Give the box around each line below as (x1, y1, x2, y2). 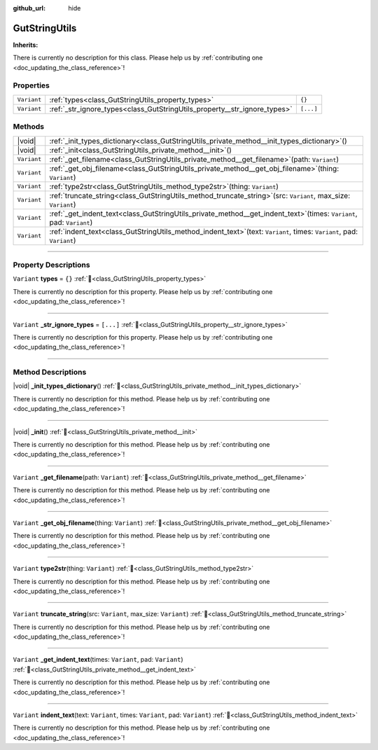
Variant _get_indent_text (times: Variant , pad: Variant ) (13, 655, 183, 664)
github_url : (13, 4, 45, 12)
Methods (13, 122, 45, 132)
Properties (13, 81, 50, 90)
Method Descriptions (13, 368, 87, 377)
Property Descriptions (13, 260, 90, 270)
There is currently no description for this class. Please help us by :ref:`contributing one (13, 53, 263, 62)
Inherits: (13, 41, 38, 49)
